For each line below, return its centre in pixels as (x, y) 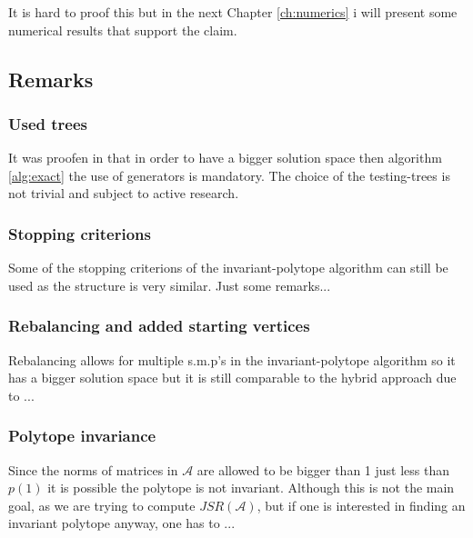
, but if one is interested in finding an (361, 505)
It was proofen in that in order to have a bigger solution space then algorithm (225, 158)
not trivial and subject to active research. (124, 193)
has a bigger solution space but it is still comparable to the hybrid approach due (232, 378)
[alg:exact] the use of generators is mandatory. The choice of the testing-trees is (229, 175)
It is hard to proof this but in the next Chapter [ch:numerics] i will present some (233, 12)
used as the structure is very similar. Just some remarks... (170, 285)
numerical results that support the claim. (123, 30)
